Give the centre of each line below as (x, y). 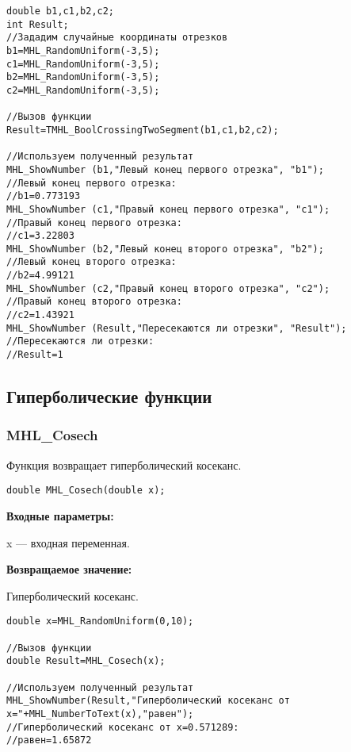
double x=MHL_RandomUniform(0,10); (100, 622)
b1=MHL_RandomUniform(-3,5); (83, 50)
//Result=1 (35, 355)
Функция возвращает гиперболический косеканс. (124, 464)
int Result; (38, 24)
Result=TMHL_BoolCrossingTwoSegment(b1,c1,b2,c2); (143, 130)
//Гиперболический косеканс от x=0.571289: (123, 727)
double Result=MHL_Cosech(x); (86, 661)
